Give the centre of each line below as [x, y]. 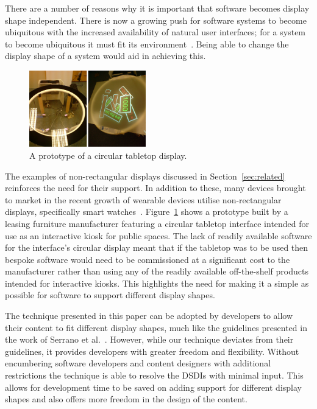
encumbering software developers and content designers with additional [138, 363]
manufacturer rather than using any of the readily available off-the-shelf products [157, 271]
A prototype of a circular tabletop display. [108, 155]
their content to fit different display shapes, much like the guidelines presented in [156, 327]
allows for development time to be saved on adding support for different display [153, 387]
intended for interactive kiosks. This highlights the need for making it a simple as [157, 283]
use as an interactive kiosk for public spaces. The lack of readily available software [158, 235]
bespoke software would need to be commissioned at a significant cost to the [148, 259]
